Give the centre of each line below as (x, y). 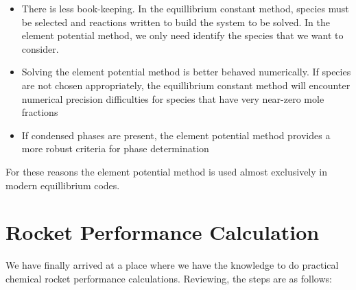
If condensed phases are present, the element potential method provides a (176, 135)
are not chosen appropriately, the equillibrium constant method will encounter (186, 85)
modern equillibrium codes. (63, 185)
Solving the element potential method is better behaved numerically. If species (186, 72)
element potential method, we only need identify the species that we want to (182, 35)
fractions (40, 112)
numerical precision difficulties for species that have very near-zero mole (173, 98)
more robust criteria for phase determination (115, 148)
